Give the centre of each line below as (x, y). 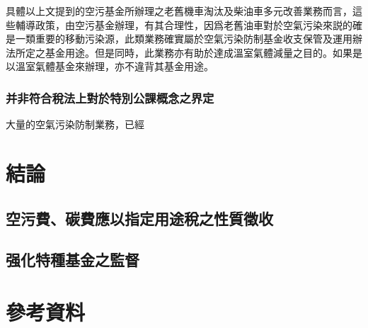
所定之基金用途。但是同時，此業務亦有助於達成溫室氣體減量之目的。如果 (184, 52)
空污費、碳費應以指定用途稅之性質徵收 (139, 218)
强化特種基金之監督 (73, 260)
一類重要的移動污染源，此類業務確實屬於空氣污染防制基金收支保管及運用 (184, 39)
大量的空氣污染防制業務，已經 (75, 124)
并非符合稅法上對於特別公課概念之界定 (110, 97)
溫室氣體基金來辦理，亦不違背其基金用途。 (114, 66)
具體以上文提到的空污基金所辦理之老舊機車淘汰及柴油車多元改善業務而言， (179, 11)
